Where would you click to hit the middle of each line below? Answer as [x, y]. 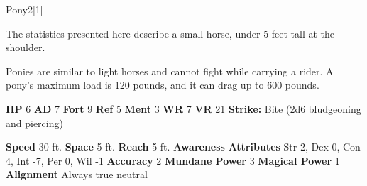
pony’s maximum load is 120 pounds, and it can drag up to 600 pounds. [163, 85]
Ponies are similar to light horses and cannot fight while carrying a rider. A [170, 71]
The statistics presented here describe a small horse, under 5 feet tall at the [170, 33]
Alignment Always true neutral [77, 174]
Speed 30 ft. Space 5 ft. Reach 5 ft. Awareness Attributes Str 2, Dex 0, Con [183, 147]
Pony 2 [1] [24, 9]
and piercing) [34, 122]
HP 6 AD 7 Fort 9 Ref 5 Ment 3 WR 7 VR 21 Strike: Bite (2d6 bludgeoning [183, 108]
